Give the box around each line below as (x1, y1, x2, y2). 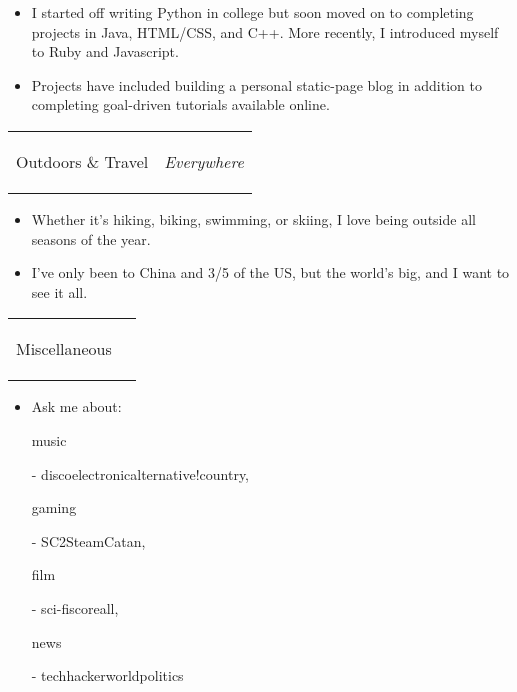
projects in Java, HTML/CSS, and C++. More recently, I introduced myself (31, 21, 499, 42)
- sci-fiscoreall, (31, 597, 119, 618)
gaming (31, 497, 77, 518)
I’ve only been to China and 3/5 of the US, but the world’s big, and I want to (31, 262, 510, 283)
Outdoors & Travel (16, 149, 149, 173)
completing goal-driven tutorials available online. (31, 94, 330, 115)
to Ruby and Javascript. (31, 41, 179, 62)
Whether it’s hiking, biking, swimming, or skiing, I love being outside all (31, 208, 476, 229)
